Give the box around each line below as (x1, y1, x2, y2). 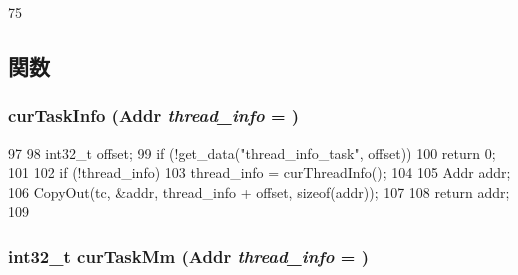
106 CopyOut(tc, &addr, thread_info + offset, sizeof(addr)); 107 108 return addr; (8, 181, 510, 202)
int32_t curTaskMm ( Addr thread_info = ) (8, 243, 370, 268)
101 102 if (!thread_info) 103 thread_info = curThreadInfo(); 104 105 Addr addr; (8, 162, 511, 183)
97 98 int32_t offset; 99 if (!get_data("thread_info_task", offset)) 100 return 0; (8, 142, 496, 163)
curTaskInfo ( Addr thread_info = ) (8, 103, 300, 128)
